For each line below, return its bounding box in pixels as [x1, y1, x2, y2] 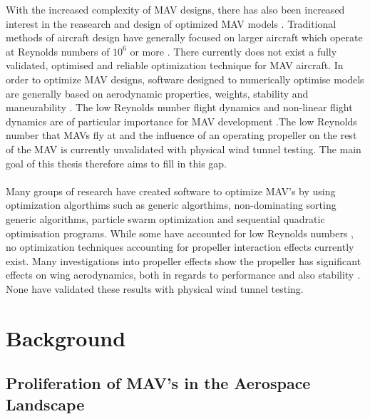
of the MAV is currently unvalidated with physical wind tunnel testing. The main [6, 141, 361, 156]
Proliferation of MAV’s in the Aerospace [6, 372, 311, 394]
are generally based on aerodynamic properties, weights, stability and [6, 86, 309, 100]
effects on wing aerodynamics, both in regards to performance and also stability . [6, 267, 360, 282]
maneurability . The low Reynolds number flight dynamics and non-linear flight [6, 100, 353, 115]
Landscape [6, 393, 85, 415]
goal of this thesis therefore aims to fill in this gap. [6, 155, 227, 170]
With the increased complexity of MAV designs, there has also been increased [6, 2, 345, 16]
